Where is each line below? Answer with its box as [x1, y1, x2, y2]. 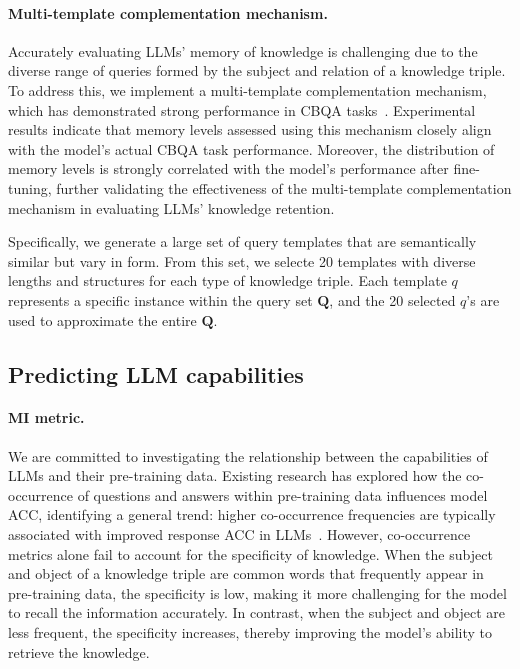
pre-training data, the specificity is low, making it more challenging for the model [8, 582, 507, 603]
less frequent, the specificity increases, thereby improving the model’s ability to [8, 622, 492, 643]
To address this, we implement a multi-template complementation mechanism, [8, 79, 487, 100]
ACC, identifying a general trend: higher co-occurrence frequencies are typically [8, 504, 496, 525]
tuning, [8, 177, 52, 198]
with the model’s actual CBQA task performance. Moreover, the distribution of [8, 138, 495, 159]
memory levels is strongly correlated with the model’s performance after [8, 158, 449, 179]
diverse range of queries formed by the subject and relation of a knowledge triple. [8, 60, 506, 81]
